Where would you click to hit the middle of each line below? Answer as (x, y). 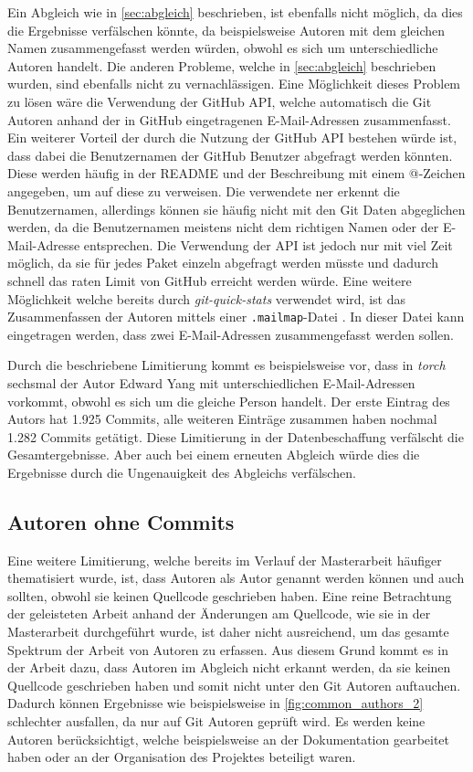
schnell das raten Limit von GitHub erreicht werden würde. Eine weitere (210, 280)
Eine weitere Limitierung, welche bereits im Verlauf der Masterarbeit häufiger (225, 560)
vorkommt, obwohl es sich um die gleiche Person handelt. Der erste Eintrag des (229, 401)
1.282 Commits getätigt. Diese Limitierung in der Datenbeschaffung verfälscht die (236, 436)
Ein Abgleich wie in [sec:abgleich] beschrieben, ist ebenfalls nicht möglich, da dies (235, 12)
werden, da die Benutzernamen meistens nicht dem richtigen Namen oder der (223, 227)
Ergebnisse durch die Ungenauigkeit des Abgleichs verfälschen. (182, 472)
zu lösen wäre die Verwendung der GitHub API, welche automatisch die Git (220, 101)
